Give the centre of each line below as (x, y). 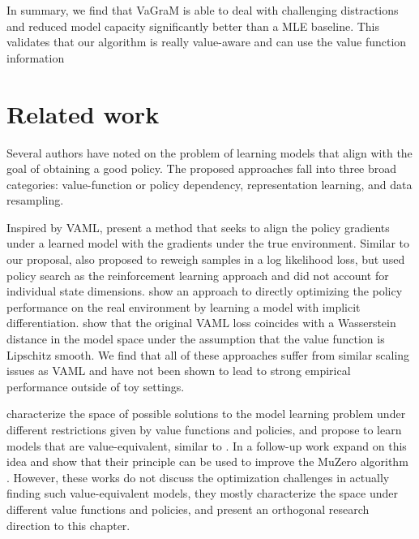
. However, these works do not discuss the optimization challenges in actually (198, 477)
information (36, 57)
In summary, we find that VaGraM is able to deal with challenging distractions (203, 10)
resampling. (35, 200)
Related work (83, 113)
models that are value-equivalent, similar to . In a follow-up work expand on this (207, 445)
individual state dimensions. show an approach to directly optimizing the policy (205, 291)
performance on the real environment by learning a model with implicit (184, 306)
